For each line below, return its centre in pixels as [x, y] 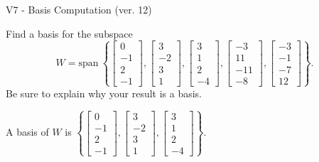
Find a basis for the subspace [69, 33]
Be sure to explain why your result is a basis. [104, 93]
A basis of [27, 132]
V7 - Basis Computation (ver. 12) [79, 9]
